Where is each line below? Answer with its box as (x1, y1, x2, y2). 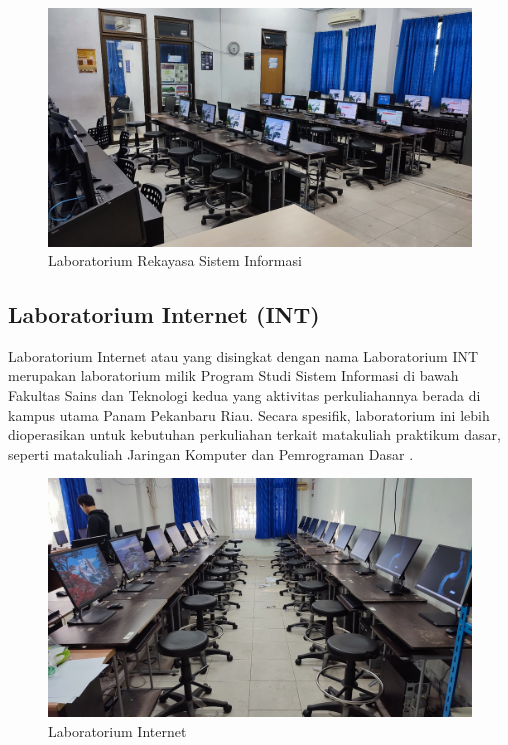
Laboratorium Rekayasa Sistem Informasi (48, 250, 302, 271)
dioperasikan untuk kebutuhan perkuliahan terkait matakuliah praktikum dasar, (8, 424, 501, 445)
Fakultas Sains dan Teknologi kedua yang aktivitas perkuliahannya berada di (8, 385, 481, 406)
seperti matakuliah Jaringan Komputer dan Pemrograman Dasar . (8, 443, 414, 464)
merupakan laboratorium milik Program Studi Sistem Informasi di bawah (8, 365, 459, 386)
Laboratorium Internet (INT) (8, 299, 320, 330)
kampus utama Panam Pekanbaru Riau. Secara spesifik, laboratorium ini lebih (8, 404, 490, 425)
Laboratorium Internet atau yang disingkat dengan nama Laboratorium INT (8, 345, 479, 366)
